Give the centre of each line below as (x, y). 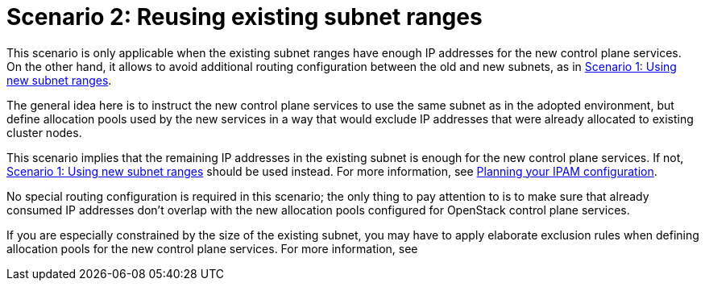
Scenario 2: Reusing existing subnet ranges (245, 17)
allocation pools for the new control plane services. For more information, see (212, 248)
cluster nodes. (44, 132)
